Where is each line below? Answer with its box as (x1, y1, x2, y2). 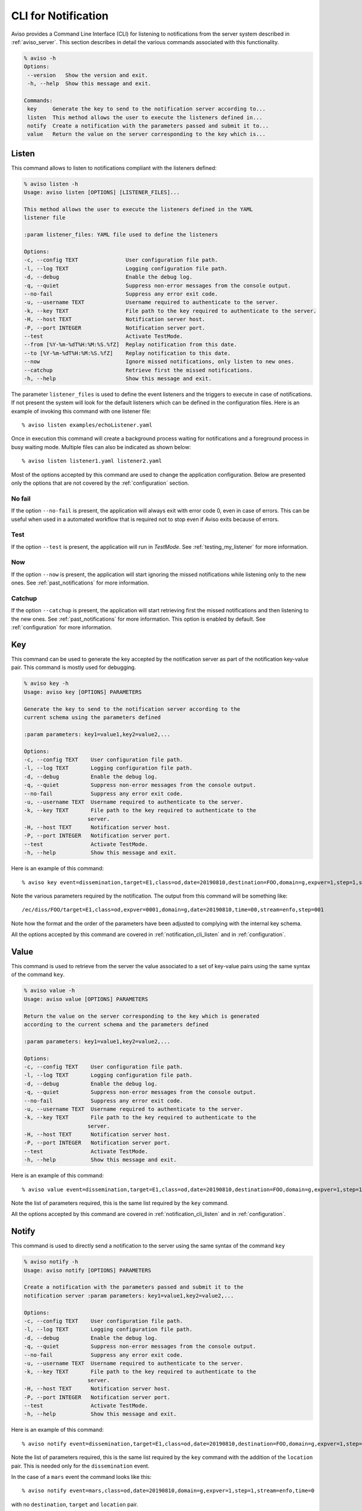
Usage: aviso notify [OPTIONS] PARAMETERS (24, 1267, 151, 1273)
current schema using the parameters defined (24, 714, 161, 720)
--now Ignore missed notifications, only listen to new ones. (24, 358, 295, 365)
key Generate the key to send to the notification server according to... (27, 106, 266, 112)
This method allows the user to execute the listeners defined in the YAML (24, 206, 253, 213)
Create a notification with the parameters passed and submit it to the (24, 1284, 244, 1290)
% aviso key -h (24, 680, 69, 687)
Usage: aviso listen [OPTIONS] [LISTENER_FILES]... (24, 189, 180, 196)
